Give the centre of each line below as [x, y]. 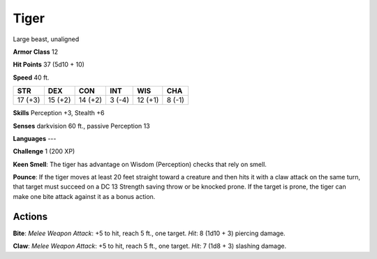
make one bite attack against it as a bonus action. [84, 196]
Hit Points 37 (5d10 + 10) [49, 65]
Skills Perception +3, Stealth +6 [59, 113]
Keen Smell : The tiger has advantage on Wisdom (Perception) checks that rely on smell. [140, 164]
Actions [30, 216]
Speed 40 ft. [31, 77]
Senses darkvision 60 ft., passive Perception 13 [81, 126]
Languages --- [35, 138]
